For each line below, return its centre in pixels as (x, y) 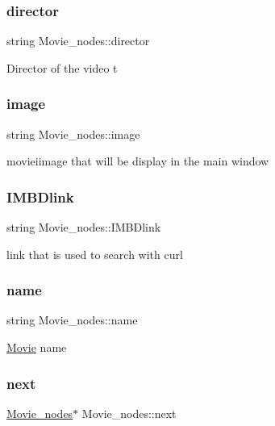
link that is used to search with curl (95, 254)
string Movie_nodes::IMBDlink (84, 227)
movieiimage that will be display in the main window (138, 161)
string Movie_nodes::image (73, 134)
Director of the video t (62, 67)
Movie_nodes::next (129, 413)
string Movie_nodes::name (72, 320)
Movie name (37, 347)
